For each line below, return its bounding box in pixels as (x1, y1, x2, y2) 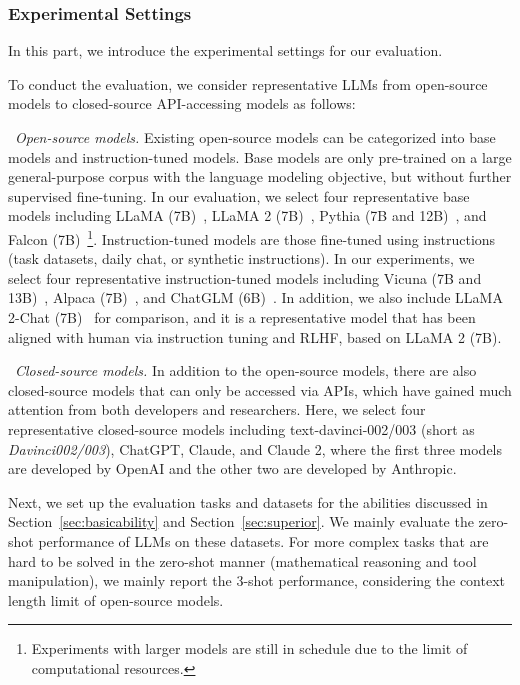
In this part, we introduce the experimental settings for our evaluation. (8, 40, 443, 61)
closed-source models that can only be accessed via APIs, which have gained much (8, 379, 512, 400)
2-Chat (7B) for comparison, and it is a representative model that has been (8, 307, 476, 327)
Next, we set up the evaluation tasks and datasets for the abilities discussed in (8, 491, 488, 512)
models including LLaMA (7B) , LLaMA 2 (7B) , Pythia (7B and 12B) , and (8, 205, 487, 226)
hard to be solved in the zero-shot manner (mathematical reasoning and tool (8, 550, 477, 571)
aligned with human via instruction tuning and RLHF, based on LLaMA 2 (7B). (8, 326, 502, 347)
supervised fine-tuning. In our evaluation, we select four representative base (8, 185, 470, 206)
